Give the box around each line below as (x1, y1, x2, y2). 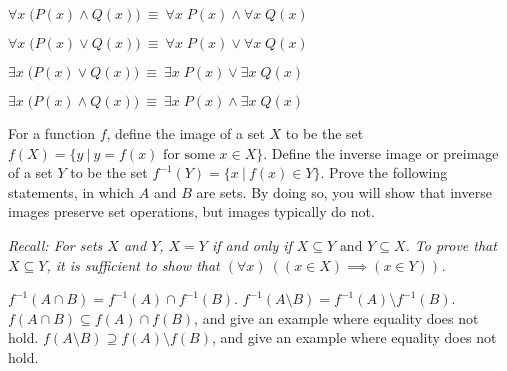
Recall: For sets (8, 234, 103, 255)
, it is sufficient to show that (46, 254, 220, 275)
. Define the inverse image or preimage (263, 142, 499, 163)
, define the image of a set (106, 123, 265, 143)
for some (163, 147, 215, 162)
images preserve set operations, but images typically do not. (8, 201, 375, 222)
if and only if (211, 234, 292, 255)
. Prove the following (320, 162, 448, 183)
